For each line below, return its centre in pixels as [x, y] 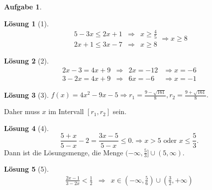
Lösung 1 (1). [26, 23]
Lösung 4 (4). [26, 128]
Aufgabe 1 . [23, 6]
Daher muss [22, 111]
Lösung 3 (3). [26, 95]
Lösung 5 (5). [26, 169]
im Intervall [66, 111]
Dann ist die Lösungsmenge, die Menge [64, 152]
